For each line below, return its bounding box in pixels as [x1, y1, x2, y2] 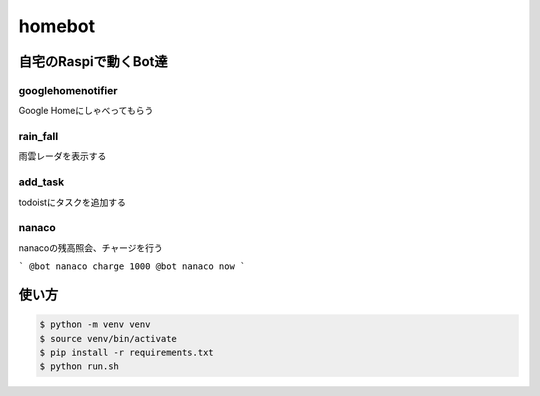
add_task [18, 175, 65, 189]
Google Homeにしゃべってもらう [18, 105, 154, 117]
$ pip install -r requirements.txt [39, 346, 214, 358]
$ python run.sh [39, 361, 120, 372]
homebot [18, 15, 95, 37]
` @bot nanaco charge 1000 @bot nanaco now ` [18, 261, 246, 272]
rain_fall [18, 130, 59, 144]
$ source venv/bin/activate [39, 333, 177, 344]
